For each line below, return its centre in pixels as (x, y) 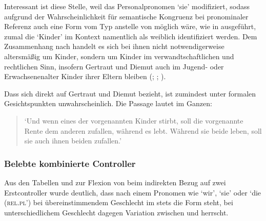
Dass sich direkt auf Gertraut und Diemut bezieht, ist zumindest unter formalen (130, 93)
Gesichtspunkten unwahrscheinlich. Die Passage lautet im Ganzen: (108, 103)
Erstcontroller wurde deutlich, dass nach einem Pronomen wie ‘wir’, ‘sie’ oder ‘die (133, 192)
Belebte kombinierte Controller (70, 163)
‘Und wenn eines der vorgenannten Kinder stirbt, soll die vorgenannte (134, 120)
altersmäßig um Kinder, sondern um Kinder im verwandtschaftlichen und (119, 56)
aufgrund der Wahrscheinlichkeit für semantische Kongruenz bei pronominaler (126, 16)
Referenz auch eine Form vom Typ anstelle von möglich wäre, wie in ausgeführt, (130, 26)
